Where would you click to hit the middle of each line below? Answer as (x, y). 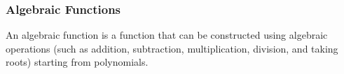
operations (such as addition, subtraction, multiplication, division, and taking (172, 48)
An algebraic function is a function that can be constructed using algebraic (167, 35)
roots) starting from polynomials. (77, 62)
